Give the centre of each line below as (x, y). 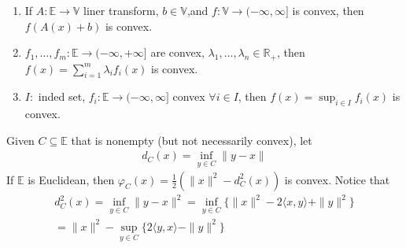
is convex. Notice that (337, 179)
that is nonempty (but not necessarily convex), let (192, 140)
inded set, (62, 96)
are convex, (177, 52)
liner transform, (121, 10)
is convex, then (328, 10)
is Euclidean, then (71, 179)
